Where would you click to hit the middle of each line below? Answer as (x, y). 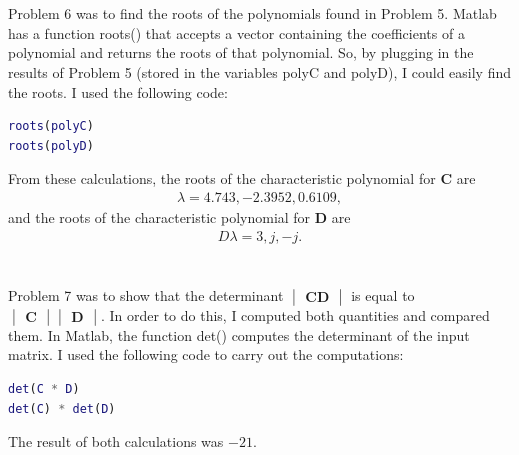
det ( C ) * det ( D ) (62, 408)
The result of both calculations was (116, 441)
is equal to (383, 294)
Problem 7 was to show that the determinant (146, 294)
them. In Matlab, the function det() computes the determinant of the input (239, 334)
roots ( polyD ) (51, 145)
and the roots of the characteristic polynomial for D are (179, 216)
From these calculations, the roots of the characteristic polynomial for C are (242, 178)
